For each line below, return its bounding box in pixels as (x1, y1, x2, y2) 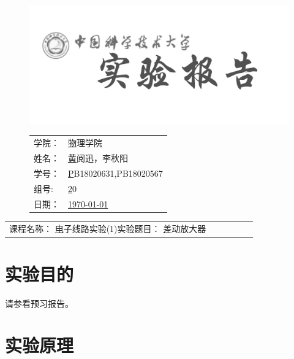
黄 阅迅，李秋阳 (68, 151, 128, 164)
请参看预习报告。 (5, 296, 73, 309)
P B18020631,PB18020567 (68, 166, 163, 179)
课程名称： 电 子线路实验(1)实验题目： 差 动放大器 (9, 222, 206, 235)
